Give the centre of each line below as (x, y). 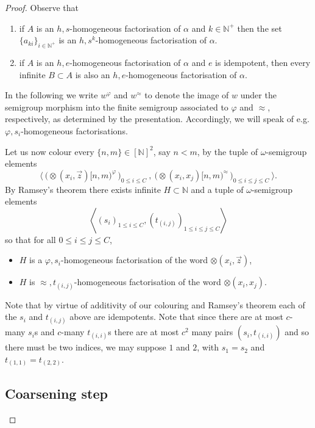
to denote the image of (187, 95)
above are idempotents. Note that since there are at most (176, 317)
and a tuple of (217, 189)
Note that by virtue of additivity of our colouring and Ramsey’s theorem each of (155, 304)
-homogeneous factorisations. (74, 130)
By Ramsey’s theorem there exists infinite (83, 189)
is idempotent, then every (263, 62)
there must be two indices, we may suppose (86, 347)
